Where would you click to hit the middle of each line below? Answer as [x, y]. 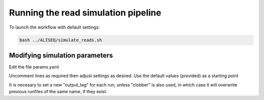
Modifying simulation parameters [61, 55]
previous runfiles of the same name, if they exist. [58, 92]
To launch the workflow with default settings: [55, 27]
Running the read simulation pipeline [85, 13]
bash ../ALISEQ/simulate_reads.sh [61, 40]
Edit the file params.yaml [34, 67]
